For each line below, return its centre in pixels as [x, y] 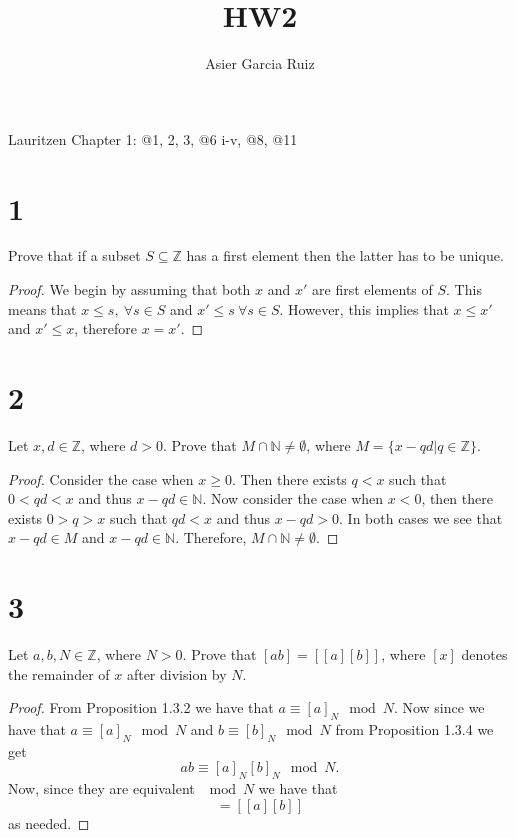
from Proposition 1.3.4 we [414, 729]
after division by [176, 673]
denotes [484, 654]
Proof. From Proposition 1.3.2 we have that [141, 707]
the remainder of [59, 673]
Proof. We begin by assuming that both [129, 289]
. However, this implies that [364, 308]
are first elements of [372, 289]
